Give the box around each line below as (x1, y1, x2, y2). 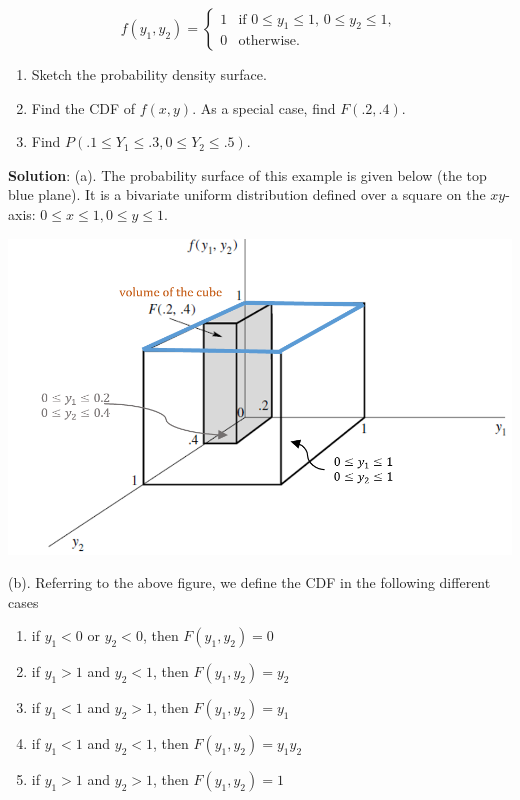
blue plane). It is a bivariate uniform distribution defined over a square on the (8, 184, 486, 205)
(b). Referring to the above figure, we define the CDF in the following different (8, 572, 491, 593)
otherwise (238, 34, 297, 49)
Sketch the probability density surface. (31, 64, 267, 84)
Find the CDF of (31, 97, 136, 118)
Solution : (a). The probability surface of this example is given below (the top (8, 164, 487, 185)
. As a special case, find (192, 97, 336, 118)
